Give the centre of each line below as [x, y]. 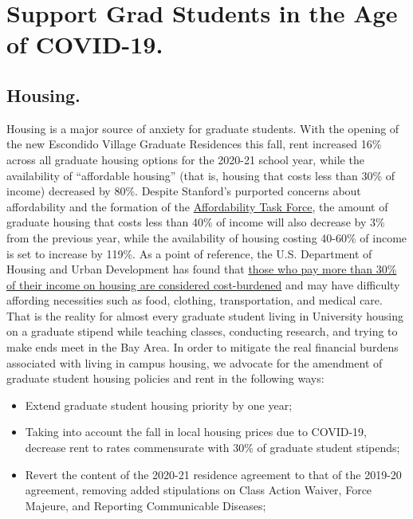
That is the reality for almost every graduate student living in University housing [205, 315]
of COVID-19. [85, 44]
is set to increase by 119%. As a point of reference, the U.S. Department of [189, 253]
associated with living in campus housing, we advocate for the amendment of [195, 362]
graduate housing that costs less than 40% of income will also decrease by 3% [196, 222]
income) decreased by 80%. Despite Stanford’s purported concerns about [184, 191]
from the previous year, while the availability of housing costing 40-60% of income [207, 237]
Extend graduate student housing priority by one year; [159, 405]
